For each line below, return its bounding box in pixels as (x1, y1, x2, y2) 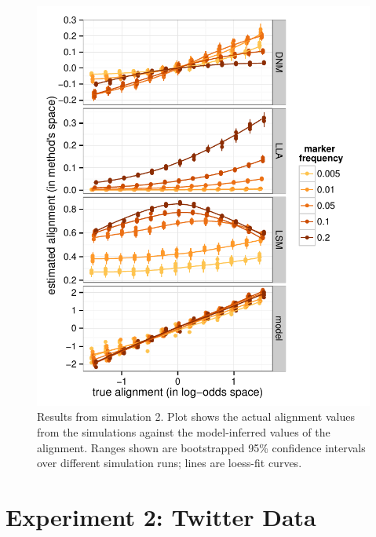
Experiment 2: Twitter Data (5, 500, 316, 532)
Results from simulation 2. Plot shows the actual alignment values (37, 408, 355, 425)
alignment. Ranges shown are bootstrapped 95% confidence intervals (37, 439, 366, 455)
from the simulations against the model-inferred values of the (37, 423, 330, 440)
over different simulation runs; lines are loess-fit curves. (37, 455, 302, 471)
